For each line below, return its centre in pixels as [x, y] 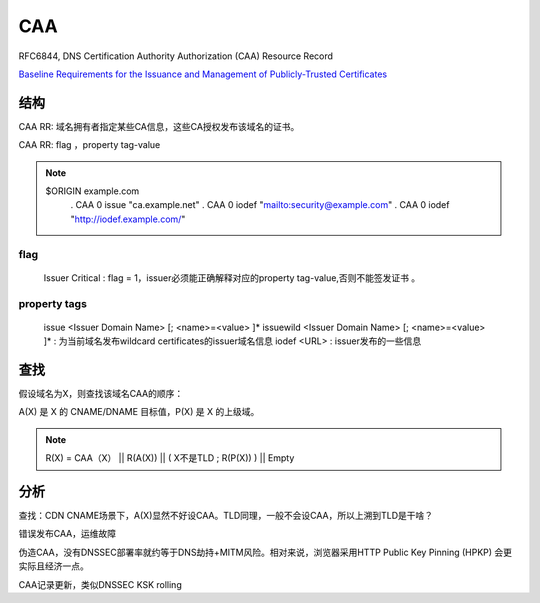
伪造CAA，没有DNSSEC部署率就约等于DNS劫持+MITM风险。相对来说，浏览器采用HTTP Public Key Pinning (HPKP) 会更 [265, 552]
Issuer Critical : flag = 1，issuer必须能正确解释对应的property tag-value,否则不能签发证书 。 [232, 277]
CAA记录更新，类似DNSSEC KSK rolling [100, 584]
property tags [52, 303]
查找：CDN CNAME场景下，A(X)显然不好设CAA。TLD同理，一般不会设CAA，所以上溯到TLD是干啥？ [226, 516]
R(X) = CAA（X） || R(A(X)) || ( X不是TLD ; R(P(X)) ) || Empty [170, 458]
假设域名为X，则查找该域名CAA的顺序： [101, 393]
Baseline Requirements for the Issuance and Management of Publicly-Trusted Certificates [203, 74]
